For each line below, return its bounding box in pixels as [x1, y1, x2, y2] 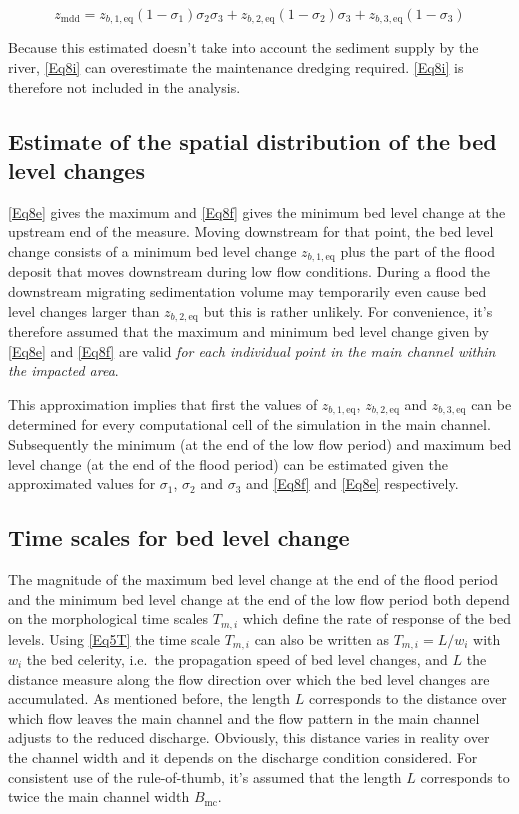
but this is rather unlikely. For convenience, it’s [203, 300, 493, 321]
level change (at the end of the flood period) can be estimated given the [8, 453, 448, 474]
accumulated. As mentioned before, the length [8, 688, 291, 709]
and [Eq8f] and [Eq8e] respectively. [246, 473, 459, 494]
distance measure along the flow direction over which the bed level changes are [8, 668, 490, 689]
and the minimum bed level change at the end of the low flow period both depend [8, 588, 510, 609]
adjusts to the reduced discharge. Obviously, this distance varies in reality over [8, 727, 490, 748]
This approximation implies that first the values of [8, 393, 318, 414]
